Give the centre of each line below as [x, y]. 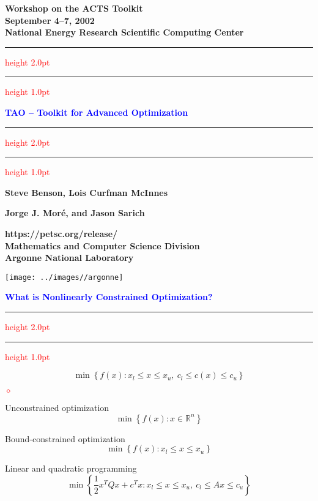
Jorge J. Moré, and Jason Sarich [75, 213]
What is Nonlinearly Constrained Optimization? [109, 297]
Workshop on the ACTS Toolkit [74, 8]
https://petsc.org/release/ [61, 233]
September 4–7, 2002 [50, 20]
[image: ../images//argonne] [64, 277]
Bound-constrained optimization [65, 438]
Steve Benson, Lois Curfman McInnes [87, 192]
